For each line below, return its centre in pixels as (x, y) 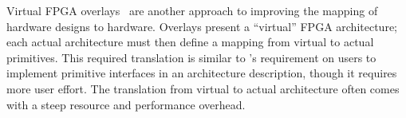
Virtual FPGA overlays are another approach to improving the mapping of (192, 10)
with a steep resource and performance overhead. (126, 104)
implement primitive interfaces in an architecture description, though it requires (202, 73)
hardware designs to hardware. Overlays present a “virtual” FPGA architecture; (202, 26)
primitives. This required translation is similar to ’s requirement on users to (191, 57)
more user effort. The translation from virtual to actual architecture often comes (203, 88)
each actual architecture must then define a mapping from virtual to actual (190, 42)
